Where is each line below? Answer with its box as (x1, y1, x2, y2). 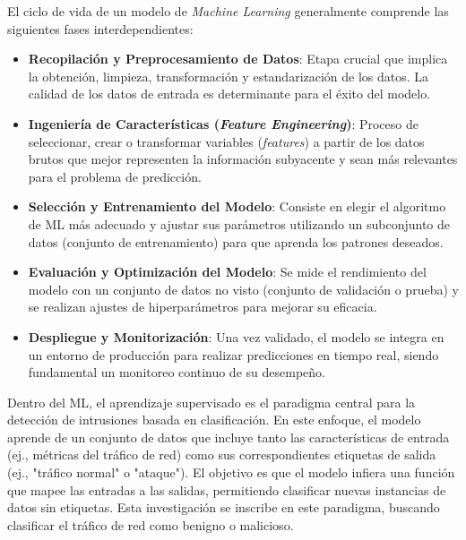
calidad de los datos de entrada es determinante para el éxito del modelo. (28, 84, 431, 103)
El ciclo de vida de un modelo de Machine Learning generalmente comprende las (7, 2, 449, 20)
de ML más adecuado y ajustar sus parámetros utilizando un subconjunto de (28, 214, 450, 233)
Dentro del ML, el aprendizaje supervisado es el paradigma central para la (7, 392, 416, 411)
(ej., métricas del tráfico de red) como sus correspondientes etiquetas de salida (7, 445, 436, 464)
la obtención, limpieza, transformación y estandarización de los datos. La (28, 66, 429, 85)
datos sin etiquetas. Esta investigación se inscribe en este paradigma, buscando (7, 498, 440, 517)
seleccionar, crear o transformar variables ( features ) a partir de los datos (28, 132, 425, 150)
